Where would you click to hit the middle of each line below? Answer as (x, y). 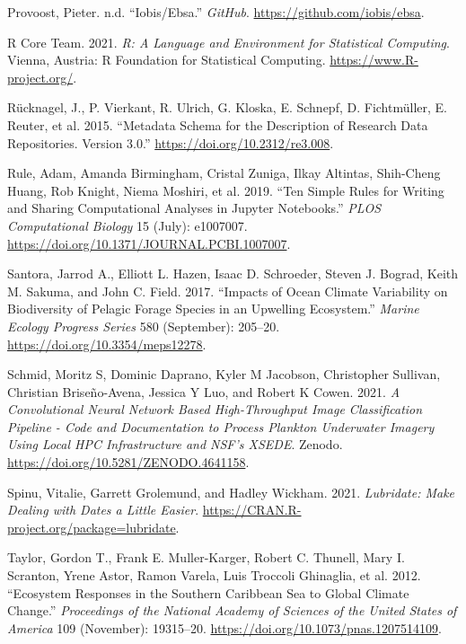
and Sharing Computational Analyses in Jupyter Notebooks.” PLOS (194, 208)
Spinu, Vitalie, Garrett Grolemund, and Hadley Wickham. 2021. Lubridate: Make (231, 492)
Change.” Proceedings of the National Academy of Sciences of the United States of (232, 610)
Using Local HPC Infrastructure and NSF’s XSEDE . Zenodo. (175, 444)
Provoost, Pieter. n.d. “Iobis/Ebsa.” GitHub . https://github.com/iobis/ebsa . (216, 12)
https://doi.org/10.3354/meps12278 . (107, 344)
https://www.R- (374, 60)
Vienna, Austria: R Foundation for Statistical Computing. (167, 60)
